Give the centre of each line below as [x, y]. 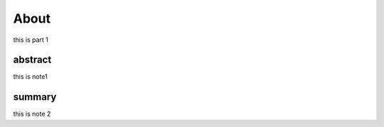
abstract [32, 60]
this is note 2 [32, 114]
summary [35, 97]
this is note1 [30, 77]
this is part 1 [31, 40]
